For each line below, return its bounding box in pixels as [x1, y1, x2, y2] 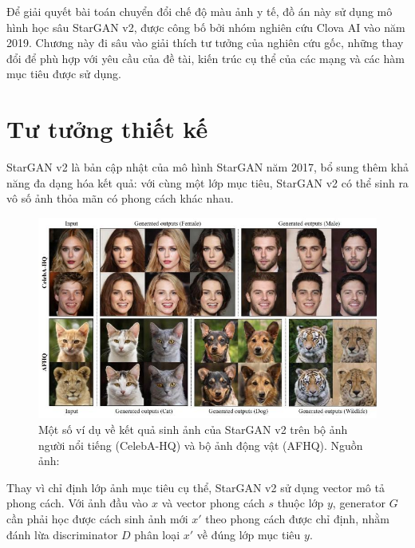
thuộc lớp [277, 495, 324, 511]
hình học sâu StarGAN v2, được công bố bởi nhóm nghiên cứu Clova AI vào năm [6, 18, 405, 35]
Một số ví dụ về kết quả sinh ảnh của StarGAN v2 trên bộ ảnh [38, 421, 348, 438]
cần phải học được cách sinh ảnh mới [6, 511, 188, 526]
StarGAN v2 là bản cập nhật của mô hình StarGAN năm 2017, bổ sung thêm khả [6, 159, 409, 175]
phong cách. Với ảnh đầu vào [6, 495, 148, 511]
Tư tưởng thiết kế [6, 112, 208, 145]
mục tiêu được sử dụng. [6, 65, 121, 82]
